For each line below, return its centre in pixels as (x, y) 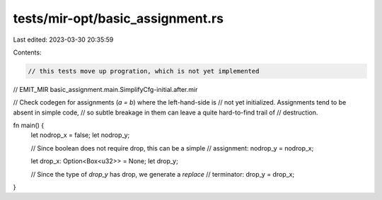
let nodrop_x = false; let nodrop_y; (80, 135)
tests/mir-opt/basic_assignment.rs (118, 18)
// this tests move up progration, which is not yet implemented (144, 71)
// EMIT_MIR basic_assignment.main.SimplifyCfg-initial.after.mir (105, 89)
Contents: (27, 52)
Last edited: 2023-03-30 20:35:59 (63, 40)
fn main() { (29, 125)
